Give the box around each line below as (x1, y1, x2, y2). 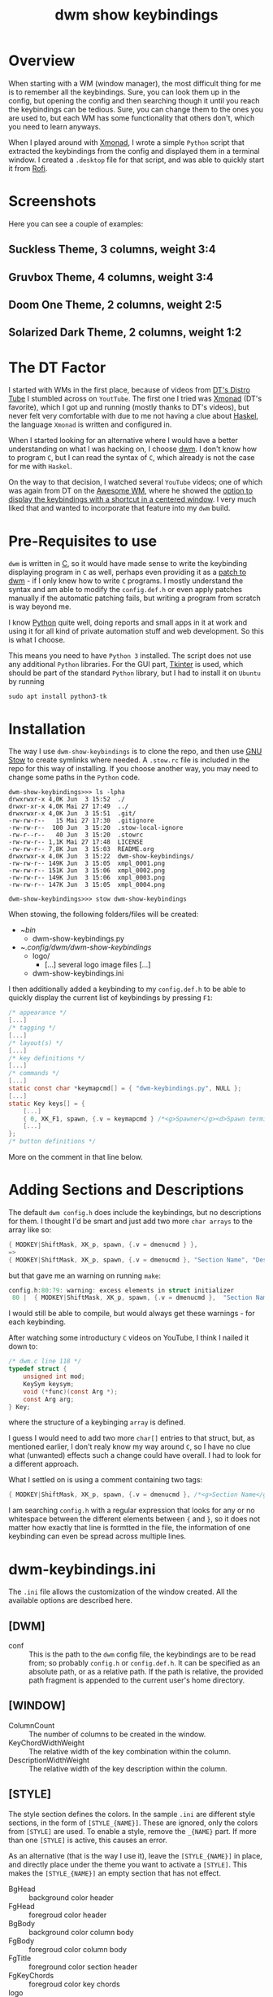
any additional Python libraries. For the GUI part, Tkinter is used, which (8, 660, 244, 669)
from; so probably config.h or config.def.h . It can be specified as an (28, 1658, 261, 1668)
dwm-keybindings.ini (8, 1560, 156, 1578)
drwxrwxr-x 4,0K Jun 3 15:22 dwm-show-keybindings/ (8, 853, 195, 861)
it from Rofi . (8, 163, 48, 173)
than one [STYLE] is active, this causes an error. (8, 1835, 168, 1845)
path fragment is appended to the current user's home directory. (28, 1675, 245, 1685)
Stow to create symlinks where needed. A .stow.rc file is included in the (8, 755, 250, 765)
